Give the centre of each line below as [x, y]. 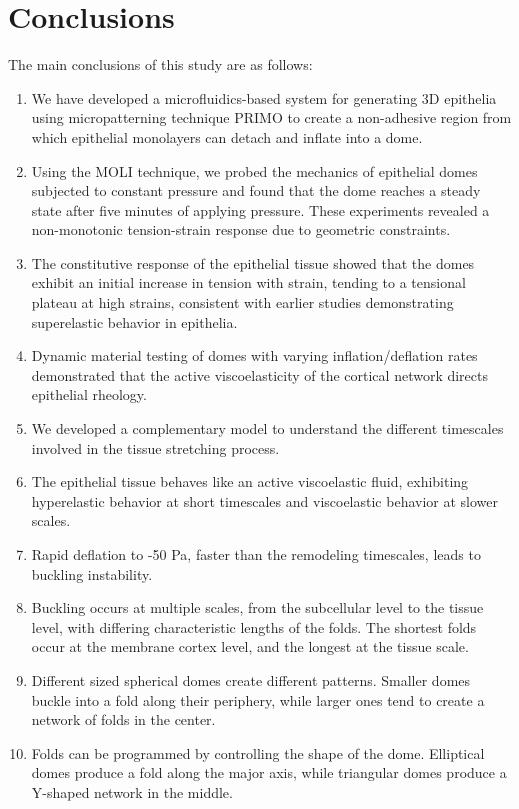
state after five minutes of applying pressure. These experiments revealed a [260, 209]
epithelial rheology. [89, 394]
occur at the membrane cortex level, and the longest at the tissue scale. [250, 646]
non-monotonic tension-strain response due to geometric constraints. [241, 229]
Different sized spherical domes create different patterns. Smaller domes [251, 679]
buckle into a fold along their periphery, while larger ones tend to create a [258, 699]
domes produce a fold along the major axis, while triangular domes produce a [269, 772]
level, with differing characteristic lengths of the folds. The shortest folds [254, 626]
